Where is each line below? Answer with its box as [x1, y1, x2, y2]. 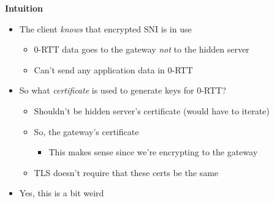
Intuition [5, 2, 43, 14]
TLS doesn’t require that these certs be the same [34, 166, 219, 179]
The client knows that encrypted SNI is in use [19, 22, 192, 35]
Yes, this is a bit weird [19, 186, 104, 199]
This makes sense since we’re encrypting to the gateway [48, 146, 258, 158]
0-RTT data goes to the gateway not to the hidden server [34, 43, 249, 56]
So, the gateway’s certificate [34, 125, 139, 138]
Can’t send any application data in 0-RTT [34, 63, 193, 76]
